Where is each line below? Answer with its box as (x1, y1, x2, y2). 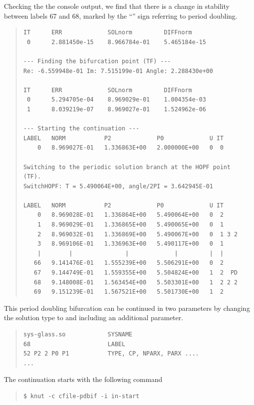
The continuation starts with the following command (4, 374, 162, 384)
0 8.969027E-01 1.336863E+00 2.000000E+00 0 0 (37, 144, 224, 152)
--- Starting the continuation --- (23, 125, 140, 132)
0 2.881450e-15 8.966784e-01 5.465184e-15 (26, 38, 206, 46)
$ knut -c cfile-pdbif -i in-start (23, 392, 140, 400)
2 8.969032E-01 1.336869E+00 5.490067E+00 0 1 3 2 (37, 230, 238, 238)
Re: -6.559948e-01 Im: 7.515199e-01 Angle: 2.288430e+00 (23, 67, 213, 75)
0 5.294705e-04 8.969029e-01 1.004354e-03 (26, 96, 206, 103)
